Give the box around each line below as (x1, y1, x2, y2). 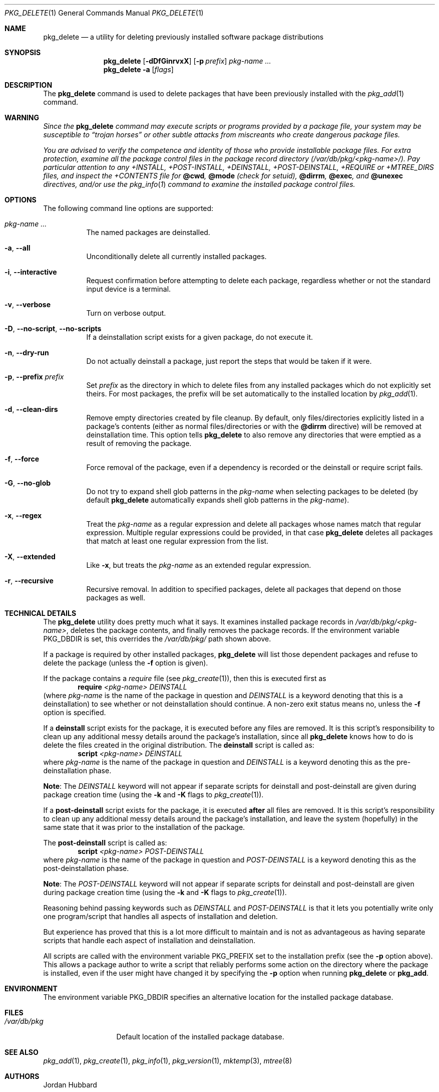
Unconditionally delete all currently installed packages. (86, 252, 267, 261)
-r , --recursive (5, 576, 54, 585)
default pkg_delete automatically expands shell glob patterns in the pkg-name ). (86, 496, 349, 504)
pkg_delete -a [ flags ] (103, 65, 174, 74)
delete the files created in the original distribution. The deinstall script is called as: (43, 741, 314, 749)
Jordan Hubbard (43, 1080, 97, 1089)
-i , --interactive (5, 268, 57, 276)
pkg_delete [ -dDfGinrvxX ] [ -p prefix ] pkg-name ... (103, 57, 271, 65)
